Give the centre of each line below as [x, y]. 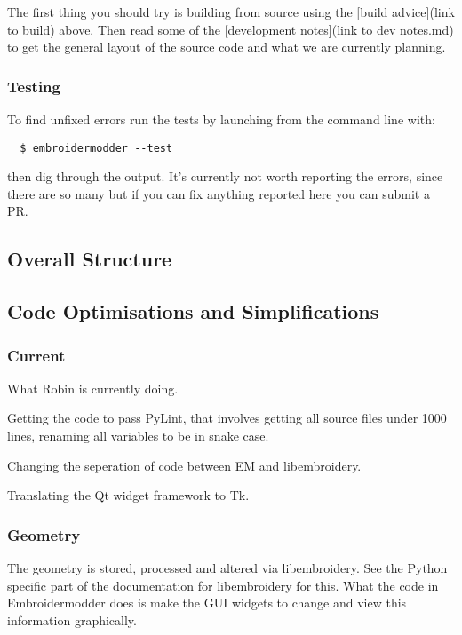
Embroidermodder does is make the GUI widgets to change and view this [207, 603]
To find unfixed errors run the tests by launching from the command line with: [221, 119]
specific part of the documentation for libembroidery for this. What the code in [223, 585]
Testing [34, 86]
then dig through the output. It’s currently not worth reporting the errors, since [225, 176]
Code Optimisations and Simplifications [193, 311]
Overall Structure [90, 259]
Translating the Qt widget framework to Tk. [128, 495]
